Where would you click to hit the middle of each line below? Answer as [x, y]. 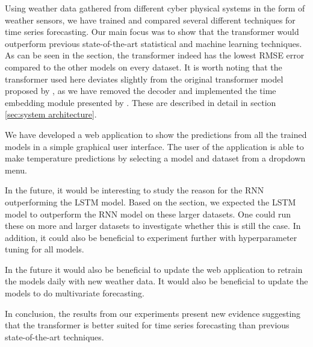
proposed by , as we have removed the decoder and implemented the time [141, 91]
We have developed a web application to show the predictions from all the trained [156, 134]
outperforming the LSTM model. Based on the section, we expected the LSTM [150, 202]
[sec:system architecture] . [51, 114]
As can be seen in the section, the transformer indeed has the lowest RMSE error [155, 55]
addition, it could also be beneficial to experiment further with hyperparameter [151, 237]
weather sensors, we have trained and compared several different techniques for [150, 20]
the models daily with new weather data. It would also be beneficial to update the [156, 281]
